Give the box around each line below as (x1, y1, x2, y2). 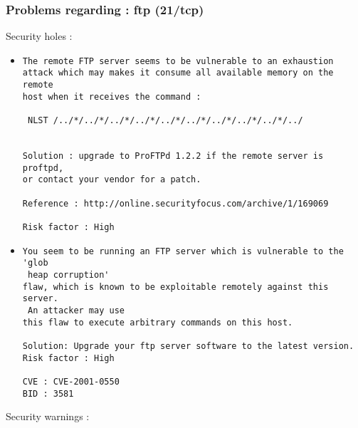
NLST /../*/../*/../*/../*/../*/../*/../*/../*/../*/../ (27, 115, 303, 126)
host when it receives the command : (22, 91, 201, 102)
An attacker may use (27, 305, 125, 315)
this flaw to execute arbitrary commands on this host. (22, 317, 293, 328)
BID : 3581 (22, 388, 74, 399)
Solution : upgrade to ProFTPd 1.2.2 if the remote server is (22, 151, 324, 162)
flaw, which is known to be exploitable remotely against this (22, 281, 329, 292)
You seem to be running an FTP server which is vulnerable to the (22, 246, 344, 256)
